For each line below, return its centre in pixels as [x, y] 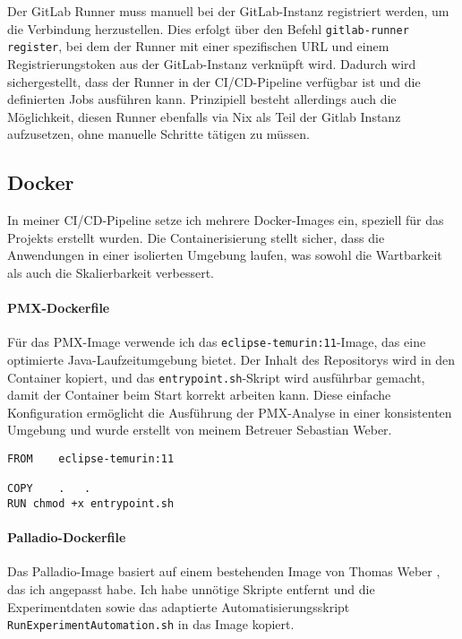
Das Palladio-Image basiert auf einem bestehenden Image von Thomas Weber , [224, 571]
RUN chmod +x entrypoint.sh [91, 503]
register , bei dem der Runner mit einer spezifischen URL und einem [198, 46]
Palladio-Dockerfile [67, 537]
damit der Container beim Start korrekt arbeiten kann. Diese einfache [199, 395]
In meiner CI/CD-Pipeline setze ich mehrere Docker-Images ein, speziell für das [226, 220]
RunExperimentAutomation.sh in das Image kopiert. [151, 624]
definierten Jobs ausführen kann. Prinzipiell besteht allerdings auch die [202, 99]
